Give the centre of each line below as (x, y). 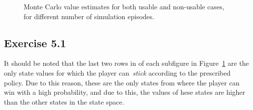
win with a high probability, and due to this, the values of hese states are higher (125, 92)
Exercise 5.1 (35, 42)
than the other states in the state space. (64, 101)
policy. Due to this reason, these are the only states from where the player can (122, 82)
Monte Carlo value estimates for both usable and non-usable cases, (124, 6)
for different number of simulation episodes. (89, 16)
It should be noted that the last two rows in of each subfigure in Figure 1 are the (126, 63)
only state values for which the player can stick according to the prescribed (117, 72)
